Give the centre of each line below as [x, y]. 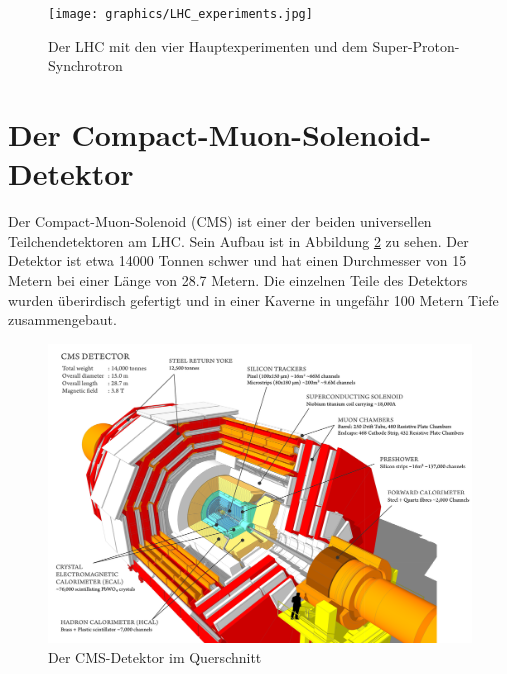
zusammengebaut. [62, 319]
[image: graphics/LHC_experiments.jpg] [180, 14]
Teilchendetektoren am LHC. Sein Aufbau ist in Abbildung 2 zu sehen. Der [238, 240]
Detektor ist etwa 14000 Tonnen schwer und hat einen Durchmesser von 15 [237, 260]
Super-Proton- [416, 45]
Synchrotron [85, 65]
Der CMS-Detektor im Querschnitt [155, 656]
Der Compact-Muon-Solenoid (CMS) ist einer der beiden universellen [220, 221]
